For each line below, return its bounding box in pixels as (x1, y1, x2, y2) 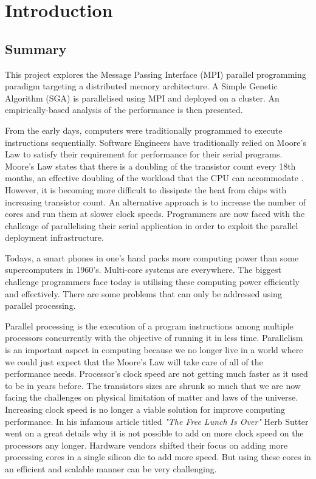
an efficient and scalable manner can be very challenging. (5, 462, 217, 475)
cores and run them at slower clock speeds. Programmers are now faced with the (5, 207, 305, 220)
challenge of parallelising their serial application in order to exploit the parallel (5, 219, 298, 232)
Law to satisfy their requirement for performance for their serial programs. (5, 148, 283, 160)
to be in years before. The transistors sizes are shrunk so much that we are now (5, 379, 301, 391)
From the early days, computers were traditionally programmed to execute (5, 123, 283, 136)
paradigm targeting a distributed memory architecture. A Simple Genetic (5, 80, 278, 92)
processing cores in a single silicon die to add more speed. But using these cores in (5, 450, 311, 463)
